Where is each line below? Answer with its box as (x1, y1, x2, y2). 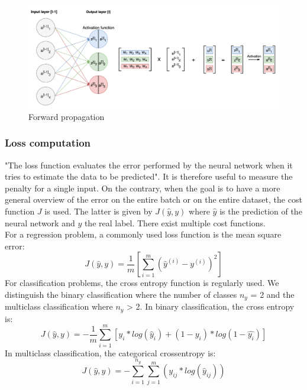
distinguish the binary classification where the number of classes (5, 288, 237, 300)
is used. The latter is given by (44, 204, 153, 217)
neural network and (5, 216, 75, 229)
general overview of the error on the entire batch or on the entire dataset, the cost (5, 193, 302, 206)
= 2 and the (250, 288, 295, 300)
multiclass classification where (5, 300, 113, 313)
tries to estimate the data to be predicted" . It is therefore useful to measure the (5, 170, 293, 183)
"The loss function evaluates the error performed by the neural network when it (5, 158, 293, 171)
